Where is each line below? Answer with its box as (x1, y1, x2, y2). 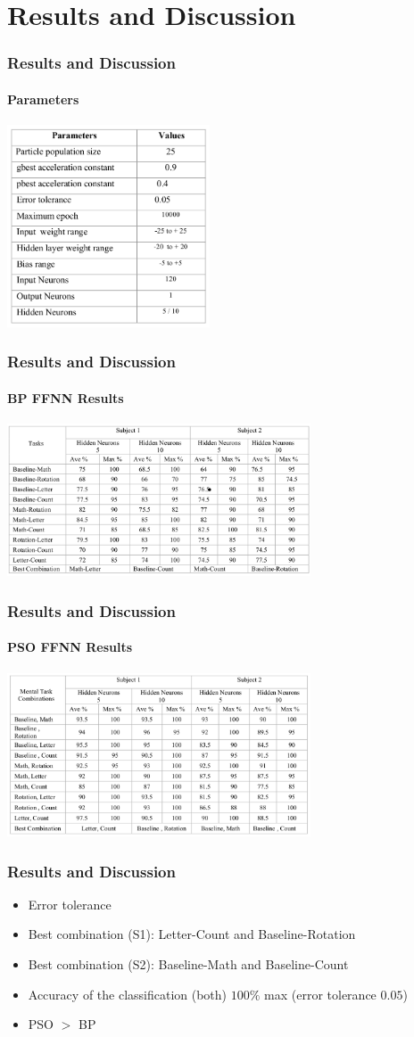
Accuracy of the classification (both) (28, 984, 228, 1003)
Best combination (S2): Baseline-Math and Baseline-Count (28, 955, 349, 974)
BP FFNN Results (7, 388, 124, 407)
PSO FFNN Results (7, 638, 133, 656)
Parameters (7, 89, 79, 108)
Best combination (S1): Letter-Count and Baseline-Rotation (28, 925, 356, 943)
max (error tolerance (264, 984, 377, 1003)
